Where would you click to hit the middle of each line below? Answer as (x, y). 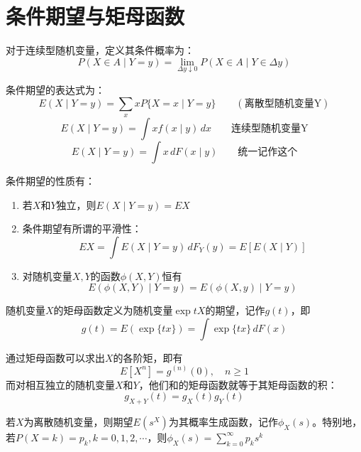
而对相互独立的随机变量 (60, 384)
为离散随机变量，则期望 (78, 421)
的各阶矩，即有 (148, 357)
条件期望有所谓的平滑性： (82, 228)
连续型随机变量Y (270, 128)
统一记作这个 (268, 152)
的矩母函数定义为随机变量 (113, 310)
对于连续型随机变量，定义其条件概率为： (100, 50)
